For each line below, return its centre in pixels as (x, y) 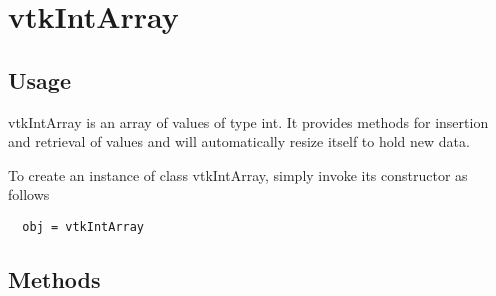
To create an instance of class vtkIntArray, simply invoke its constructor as (238, 174)
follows (29, 194)
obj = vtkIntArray (83, 226)
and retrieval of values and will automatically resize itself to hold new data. (239, 141)
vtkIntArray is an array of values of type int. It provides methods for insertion (248, 121)
